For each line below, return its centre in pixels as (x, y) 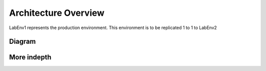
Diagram (22, 42)
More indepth (30, 57)
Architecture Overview (57, 13)
